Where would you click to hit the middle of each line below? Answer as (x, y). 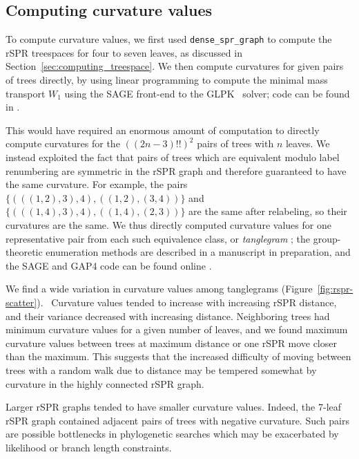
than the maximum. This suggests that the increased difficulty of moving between (178, 356)
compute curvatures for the (63, 143)
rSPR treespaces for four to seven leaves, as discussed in (124, 52)
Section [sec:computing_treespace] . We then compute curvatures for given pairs (175, 66)
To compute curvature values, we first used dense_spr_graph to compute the (169, 39)
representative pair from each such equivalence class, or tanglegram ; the (158, 238)
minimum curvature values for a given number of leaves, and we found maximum (177, 329)
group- (327, 238)
